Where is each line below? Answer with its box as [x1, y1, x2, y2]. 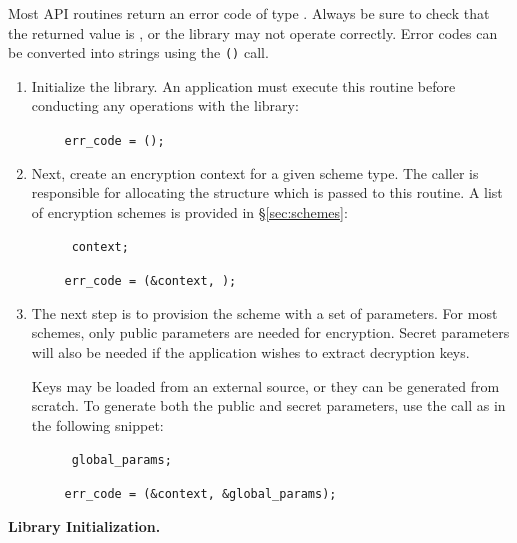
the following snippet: [31, 414, 164, 435]
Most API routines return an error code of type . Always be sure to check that [8, 3, 490, 23]
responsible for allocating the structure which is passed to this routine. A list [31, 182, 503, 203]
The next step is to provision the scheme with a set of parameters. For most [31, 302, 498, 323]
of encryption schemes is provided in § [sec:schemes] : [31, 201, 348, 222]
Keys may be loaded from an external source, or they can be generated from [31, 375, 500, 396]
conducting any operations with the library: [31, 95, 299, 116]
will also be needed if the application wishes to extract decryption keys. [31, 341, 470, 362]
